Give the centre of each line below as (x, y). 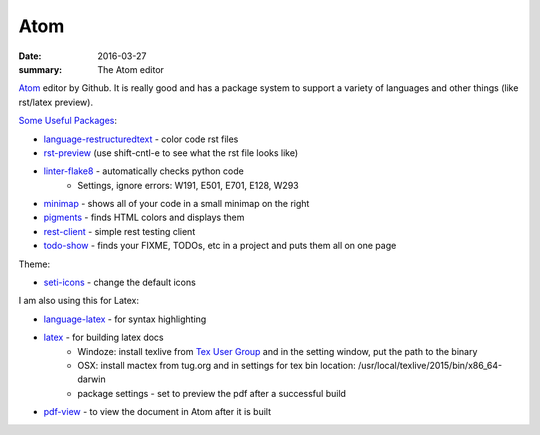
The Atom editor (131, 69)
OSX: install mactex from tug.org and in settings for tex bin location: (216, 365)
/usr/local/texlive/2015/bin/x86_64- (430, 365)
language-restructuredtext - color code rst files (141, 139)
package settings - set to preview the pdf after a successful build (212, 393)
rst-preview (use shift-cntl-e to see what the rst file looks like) (171, 152)
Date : (30, 56)
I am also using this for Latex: (79, 301)
